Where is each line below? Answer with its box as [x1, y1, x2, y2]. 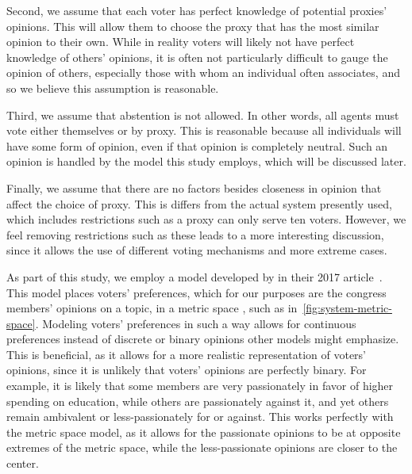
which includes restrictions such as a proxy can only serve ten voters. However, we [6, 211, 406, 227]
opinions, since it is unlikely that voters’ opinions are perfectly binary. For [6, 361, 367, 378]
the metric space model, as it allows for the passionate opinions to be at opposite [6, 423, 401, 440]
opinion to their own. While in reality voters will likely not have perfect [6, 33, 355, 50]
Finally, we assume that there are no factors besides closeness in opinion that [6, 179, 382, 196]
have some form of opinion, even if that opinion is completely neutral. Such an [6, 137, 388, 154]
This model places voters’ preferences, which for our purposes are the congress [6, 284, 387, 300]
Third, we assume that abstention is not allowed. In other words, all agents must [6, 106, 399, 123]
